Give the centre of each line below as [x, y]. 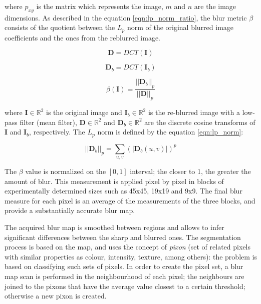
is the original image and [84, 112]
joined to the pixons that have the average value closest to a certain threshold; [125, 286]
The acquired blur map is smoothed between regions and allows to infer [114, 227]
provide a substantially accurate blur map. [70, 210]
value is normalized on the [66, 171]
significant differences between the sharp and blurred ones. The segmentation [123, 237]
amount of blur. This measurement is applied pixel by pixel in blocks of [114, 181]
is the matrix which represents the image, [100, 6]
